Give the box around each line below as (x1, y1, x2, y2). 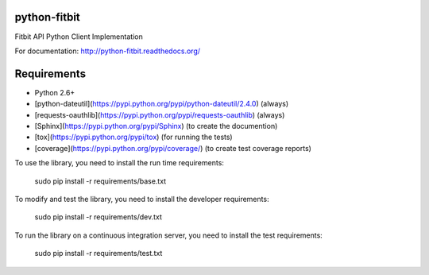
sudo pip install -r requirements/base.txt (34, 176, 167, 186)
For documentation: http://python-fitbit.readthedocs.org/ (14, 46, 201, 56)
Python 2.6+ (34, 87, 75, 97)
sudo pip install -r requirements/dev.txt (34, 212, 163, 222)
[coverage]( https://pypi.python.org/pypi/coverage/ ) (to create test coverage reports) (34, 143, 311, 153)
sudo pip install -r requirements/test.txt (34, 249, 163, 258)
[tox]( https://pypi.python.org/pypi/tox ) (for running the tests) (34, 132, 234, 142)
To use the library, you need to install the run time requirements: (14, 158, 224, 168)
